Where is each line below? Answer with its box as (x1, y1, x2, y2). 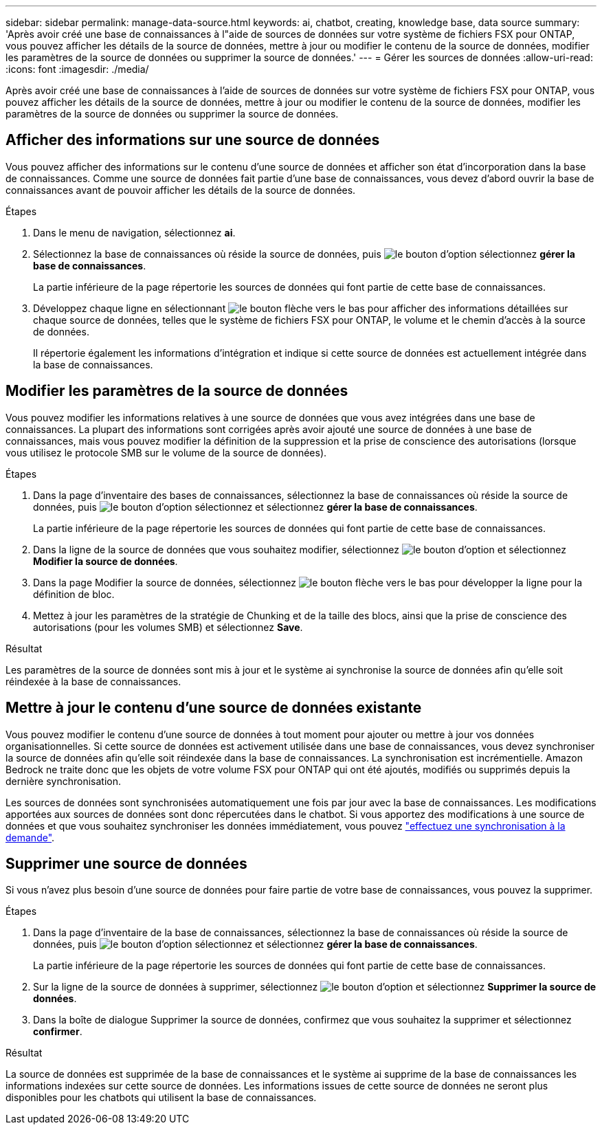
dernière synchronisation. (5, 775, 122, 787)
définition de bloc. (33, 588, 115, 600)
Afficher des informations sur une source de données (5, 131, 380, 149)
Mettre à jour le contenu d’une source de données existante (5, 699, 422, 717)
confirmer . (33, 1026, 82, 1038)
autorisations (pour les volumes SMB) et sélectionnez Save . (33, 621, 303, 633)
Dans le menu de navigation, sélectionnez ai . (33, 226, 236, 239)
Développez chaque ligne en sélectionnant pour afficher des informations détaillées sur (33, 302, 568, 314)
